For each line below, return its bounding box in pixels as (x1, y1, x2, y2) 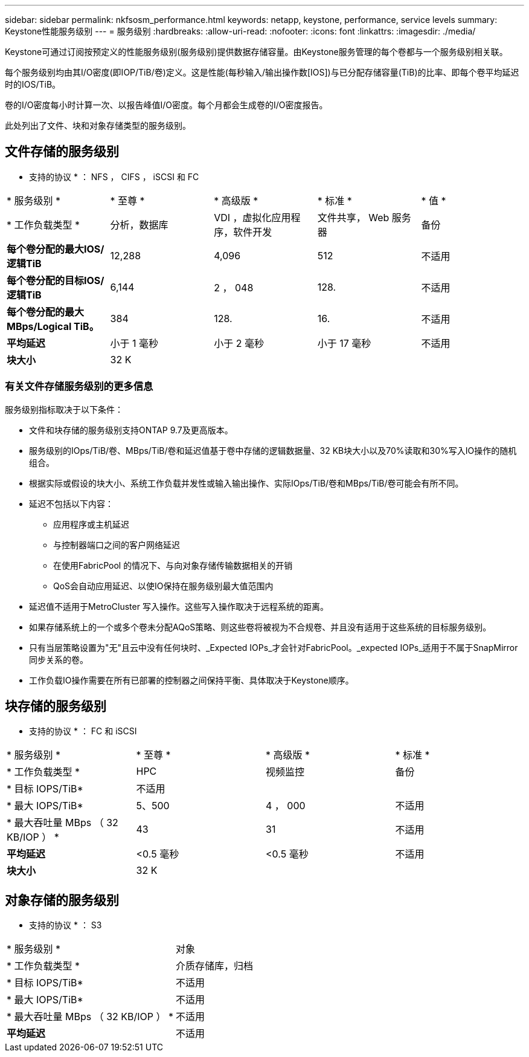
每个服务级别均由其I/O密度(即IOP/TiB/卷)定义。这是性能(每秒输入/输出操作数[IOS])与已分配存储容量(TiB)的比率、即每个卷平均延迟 (5, 67, 519, 77)
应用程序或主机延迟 (53, 519, 129, 529)
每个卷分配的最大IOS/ (7, 242, 104, 255)
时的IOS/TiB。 (5, 79, 61, 89)
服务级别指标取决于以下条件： (5, 404, 123, 415)
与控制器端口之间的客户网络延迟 (53, 539, 180, 550)
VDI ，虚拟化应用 (214, 211, 291, 224)
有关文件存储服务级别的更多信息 (5, 380, 153, 393)
